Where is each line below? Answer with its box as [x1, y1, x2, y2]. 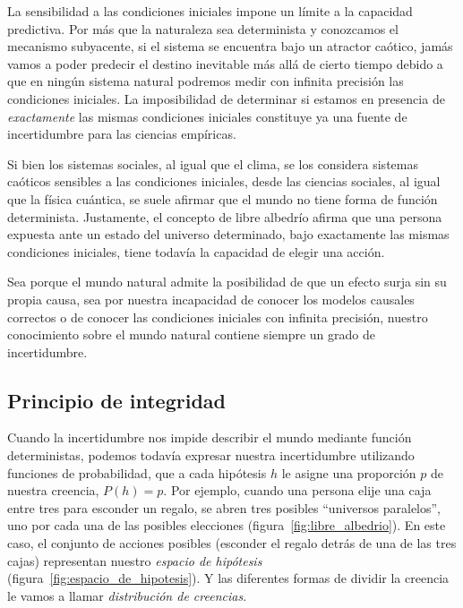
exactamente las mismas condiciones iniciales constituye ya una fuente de [7, 107, 407, 125]
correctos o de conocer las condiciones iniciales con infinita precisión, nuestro [7, 307, 428, 326]
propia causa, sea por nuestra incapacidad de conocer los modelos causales [7, 289, 415, 308]
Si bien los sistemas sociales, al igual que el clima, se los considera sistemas [7, 154, 418, 173]
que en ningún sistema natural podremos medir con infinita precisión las [7, 72, 404, 90]
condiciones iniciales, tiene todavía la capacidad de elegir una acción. [7, 242, 385, 261]
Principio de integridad [7, 386, 226, 414]
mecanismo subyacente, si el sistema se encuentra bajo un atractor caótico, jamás [7, 37, 453, 56]
